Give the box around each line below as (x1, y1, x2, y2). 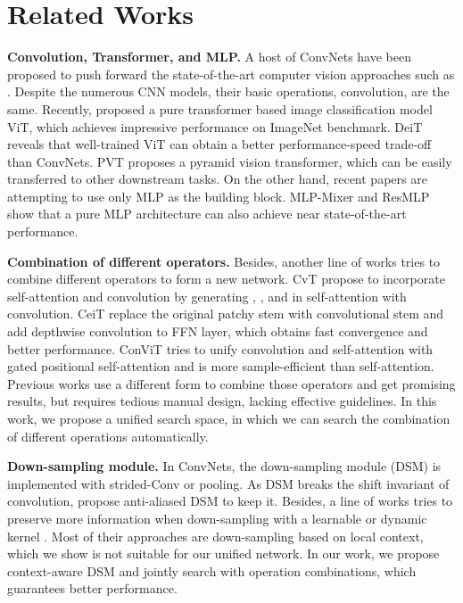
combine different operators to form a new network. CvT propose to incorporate (7, 269, 445, 288)
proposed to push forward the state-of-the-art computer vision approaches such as (7, 64, 455, 83)
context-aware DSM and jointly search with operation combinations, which (7, 561, 417, 580)
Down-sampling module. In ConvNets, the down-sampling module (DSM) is (7, 457, 442, 475)
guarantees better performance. (7, 579, 178, 598)
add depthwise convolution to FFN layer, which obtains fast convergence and (7, 322, 428, 341)
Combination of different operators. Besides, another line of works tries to (7, 252, 441, 270)
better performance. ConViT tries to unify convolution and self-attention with (7, 339, 434, 358)
